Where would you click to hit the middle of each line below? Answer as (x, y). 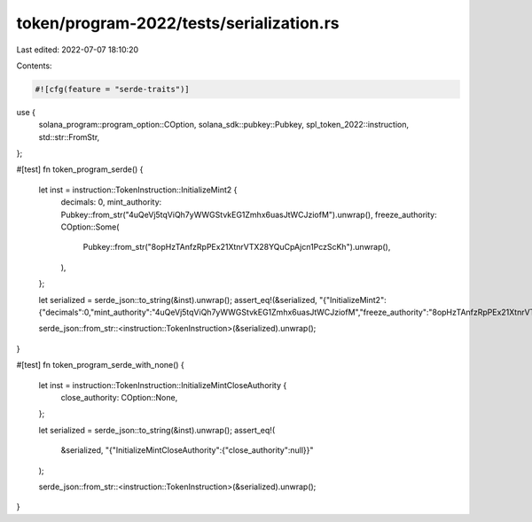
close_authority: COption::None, (119, 397)
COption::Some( (90, 227)
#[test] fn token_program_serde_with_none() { (101, 365)
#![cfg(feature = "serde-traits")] (112, 89)
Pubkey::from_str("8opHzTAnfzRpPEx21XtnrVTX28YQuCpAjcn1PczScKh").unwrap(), (237, 247)
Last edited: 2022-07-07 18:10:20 (78, 50)
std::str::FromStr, (69, 136)
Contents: (34, 66)
